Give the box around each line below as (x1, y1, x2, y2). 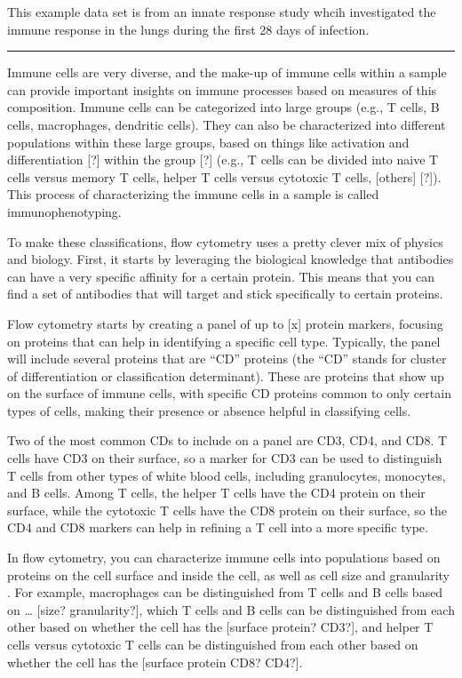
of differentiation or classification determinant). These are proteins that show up (7, 366, 444, 385)
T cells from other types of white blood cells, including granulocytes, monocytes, (7, 466, 446, 484)
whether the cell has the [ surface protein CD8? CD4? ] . (7, 652, 303, 671)
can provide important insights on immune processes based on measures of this (7, 80, 437, 99)
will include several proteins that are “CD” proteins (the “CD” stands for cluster (7, 349, 447, 368)
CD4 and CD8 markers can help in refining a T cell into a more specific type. (7, 518, 428, 537)
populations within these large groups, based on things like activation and (7, 132, 410, 151)
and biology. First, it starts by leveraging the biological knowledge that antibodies (7, 250, 454, 268)
